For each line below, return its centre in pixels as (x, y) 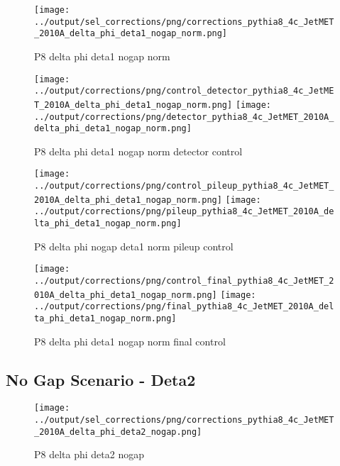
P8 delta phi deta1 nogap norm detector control (138, 151)
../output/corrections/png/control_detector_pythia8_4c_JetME (184, 91)
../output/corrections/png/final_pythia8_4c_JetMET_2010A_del (184, 307)
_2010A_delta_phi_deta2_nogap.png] (118, 432)
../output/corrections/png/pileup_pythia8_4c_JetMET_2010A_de (184, 212)
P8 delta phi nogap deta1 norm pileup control (134, 246)
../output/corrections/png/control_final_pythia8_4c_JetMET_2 (184, 281)
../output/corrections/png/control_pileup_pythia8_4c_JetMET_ (184, 186)
